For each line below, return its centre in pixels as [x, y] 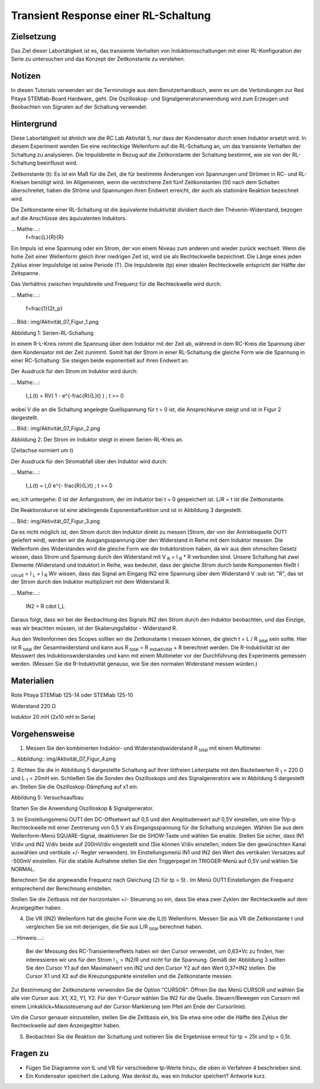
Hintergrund [34, 124]
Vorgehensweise [43, 734]
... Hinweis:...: [28, 938]
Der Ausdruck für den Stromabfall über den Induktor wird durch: [89, 461]
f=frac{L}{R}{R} [45, 237]
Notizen [26, 76]
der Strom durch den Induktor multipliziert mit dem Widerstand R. [91, 582]
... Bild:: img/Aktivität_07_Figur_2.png [56, 428]
